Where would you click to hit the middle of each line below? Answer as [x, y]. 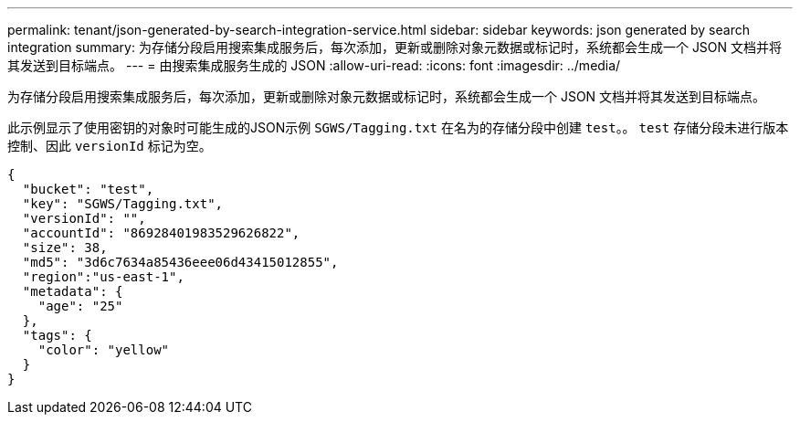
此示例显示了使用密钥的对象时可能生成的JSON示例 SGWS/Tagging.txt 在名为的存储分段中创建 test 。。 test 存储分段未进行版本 [398, 127]
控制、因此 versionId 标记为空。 [110, 146]
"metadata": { [73, 291]
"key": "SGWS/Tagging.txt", [123, 204]
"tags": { [57, 335]
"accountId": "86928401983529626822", [161, 233]
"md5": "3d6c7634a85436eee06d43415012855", [180, 262]
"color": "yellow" [104, 350]
